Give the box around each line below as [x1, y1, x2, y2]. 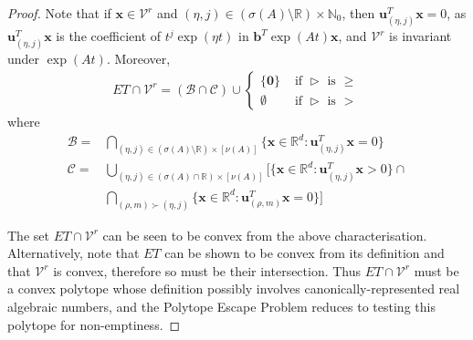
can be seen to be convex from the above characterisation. [102, 225, 427, 244]
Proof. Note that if [7, 4, 111, 22]
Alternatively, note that [7, 243, 140, 263]
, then [342, 4, 375, 22]
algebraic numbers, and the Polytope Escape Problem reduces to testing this [7, 297, 436, 316]
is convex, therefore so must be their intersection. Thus [53, 261, 362, 280]
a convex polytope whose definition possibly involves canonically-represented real [7, 279, 460, 298]
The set [7, 225, 49, 244]
